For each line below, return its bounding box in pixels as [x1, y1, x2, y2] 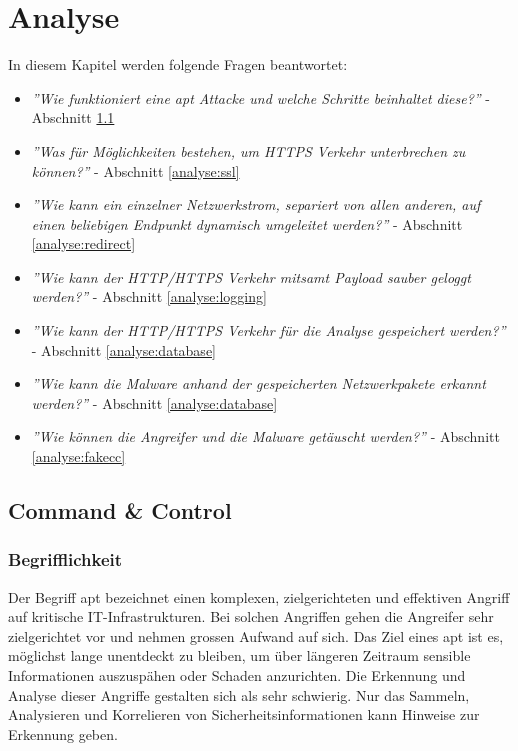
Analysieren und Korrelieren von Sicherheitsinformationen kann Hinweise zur [8, 704, 480, 725]
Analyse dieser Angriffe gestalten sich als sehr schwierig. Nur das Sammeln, [8, 684, 470, 705]
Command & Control [8, 495, 232, 526]
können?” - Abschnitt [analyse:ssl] [31, 160, 240, 181]
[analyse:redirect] [31, 233, 136, 254]
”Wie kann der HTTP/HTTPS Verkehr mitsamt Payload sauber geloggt [31, 266, 471, 287]
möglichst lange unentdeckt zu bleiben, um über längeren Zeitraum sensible [8, 645, 471, 666]
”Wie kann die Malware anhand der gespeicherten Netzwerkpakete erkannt [31, 373, 486, 394]
